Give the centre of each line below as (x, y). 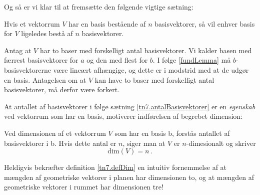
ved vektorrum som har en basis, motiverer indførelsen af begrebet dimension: (123, 116)
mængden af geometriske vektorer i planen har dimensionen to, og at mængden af (129, 177)
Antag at (18, 50)
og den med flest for (117, 60)
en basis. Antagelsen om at (45, 79)
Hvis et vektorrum (32, 23)
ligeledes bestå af (47, 33)
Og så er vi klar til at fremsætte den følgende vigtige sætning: (99, 7)
